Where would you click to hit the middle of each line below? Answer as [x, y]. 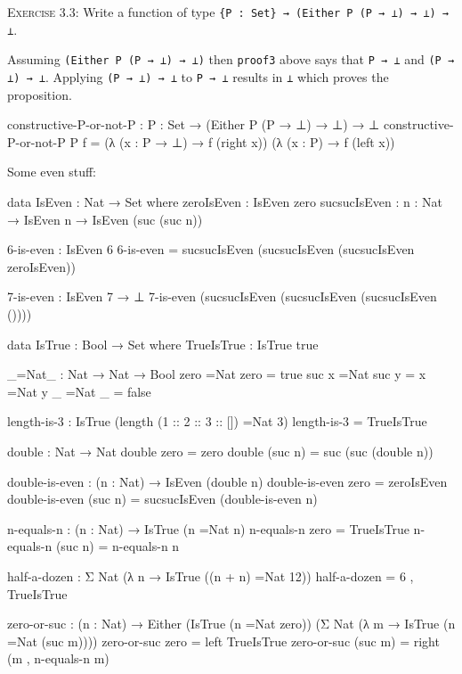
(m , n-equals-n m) [58, 658]
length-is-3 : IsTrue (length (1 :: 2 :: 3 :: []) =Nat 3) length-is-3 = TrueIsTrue [217, 421]
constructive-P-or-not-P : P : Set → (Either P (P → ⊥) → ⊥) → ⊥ [194, 124]
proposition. [40, 94]
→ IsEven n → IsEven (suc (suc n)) [105, 219]
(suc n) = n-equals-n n [118, 546]
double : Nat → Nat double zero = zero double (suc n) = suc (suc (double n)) [220, 451]
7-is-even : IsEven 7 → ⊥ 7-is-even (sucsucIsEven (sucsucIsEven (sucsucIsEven [222, 296]
